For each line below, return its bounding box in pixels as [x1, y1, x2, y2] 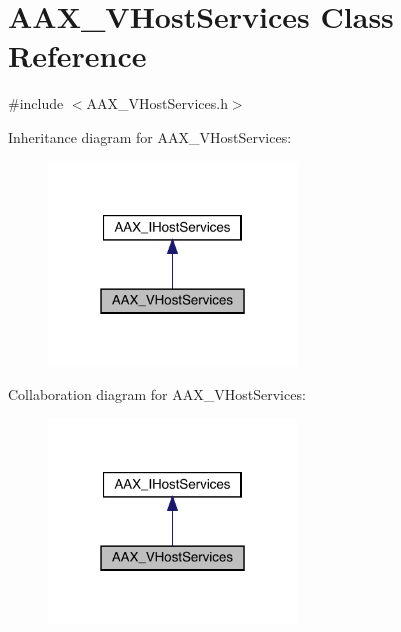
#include [8, 93, 64, 114]
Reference [8, 35, 147, 76]
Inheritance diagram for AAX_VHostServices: [8, 126, 292, 147]
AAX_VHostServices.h [86, 93, 228, 114]
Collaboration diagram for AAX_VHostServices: [8, 384, 306, 405]
